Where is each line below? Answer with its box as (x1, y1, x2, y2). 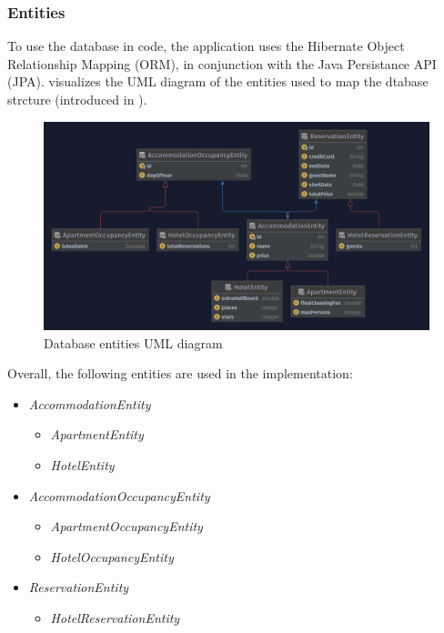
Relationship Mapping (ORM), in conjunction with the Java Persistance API (7, 54, 437, 73)
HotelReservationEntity (50, 608, 180, 627)
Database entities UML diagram (44, 333, 223, 352)
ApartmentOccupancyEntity (50, 517, 203, 536)
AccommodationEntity (28, 394, 151, 413)
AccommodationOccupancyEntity (28, 486, 210, 505)
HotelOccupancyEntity (50, 547, 174, 566)
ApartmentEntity (50, 425, 144, 444)
